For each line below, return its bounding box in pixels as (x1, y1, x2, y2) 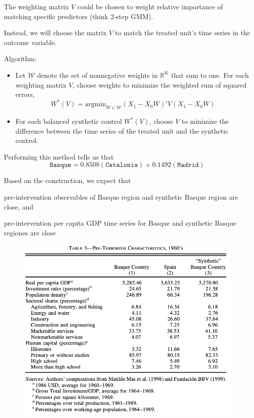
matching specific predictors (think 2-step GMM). (4, 11, 153, 21)
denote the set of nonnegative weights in (37, 70, 158, 80)
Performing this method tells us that (4, 151, 114, 162)
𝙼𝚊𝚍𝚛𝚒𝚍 (177, 162, 199, 169)
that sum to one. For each (171, 70, 249, 80)
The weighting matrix (4, 1, 69, 11)
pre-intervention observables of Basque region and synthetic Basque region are (4, 192, 238, 202)
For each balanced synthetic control (15, 116, 122, 126)
